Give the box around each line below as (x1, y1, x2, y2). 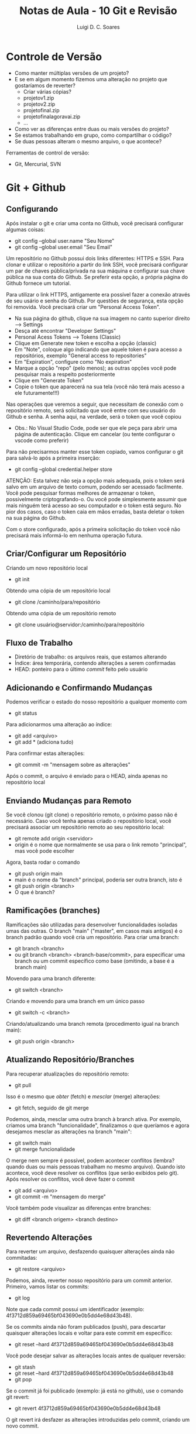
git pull (14, 1081, 31, 1088)
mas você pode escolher (14, 847, 75, 854)
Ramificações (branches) (6, 905, 101, 916)
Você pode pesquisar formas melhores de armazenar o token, (6, 490, 156, 497)
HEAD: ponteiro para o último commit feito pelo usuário (14, 666, 148, 673)
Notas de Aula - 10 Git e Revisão (19, 4, 177, 18)
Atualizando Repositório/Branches (6, 1054, 135, 1065)
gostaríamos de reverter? (14, 82, 76, 89)
